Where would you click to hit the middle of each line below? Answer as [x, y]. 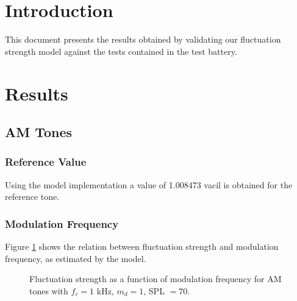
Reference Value [46, 162]
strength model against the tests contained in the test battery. [121, 51]
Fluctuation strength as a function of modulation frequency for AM [156, 279]
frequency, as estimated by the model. [76, 258]
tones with [49, 290]
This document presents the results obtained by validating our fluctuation [143, 39]
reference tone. [32, 197]
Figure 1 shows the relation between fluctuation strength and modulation [142, 246]
